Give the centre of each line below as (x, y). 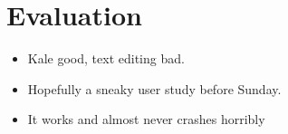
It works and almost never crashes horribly (146, 119)
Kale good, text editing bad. (106, 58)
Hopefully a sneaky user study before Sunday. (154, 88)
